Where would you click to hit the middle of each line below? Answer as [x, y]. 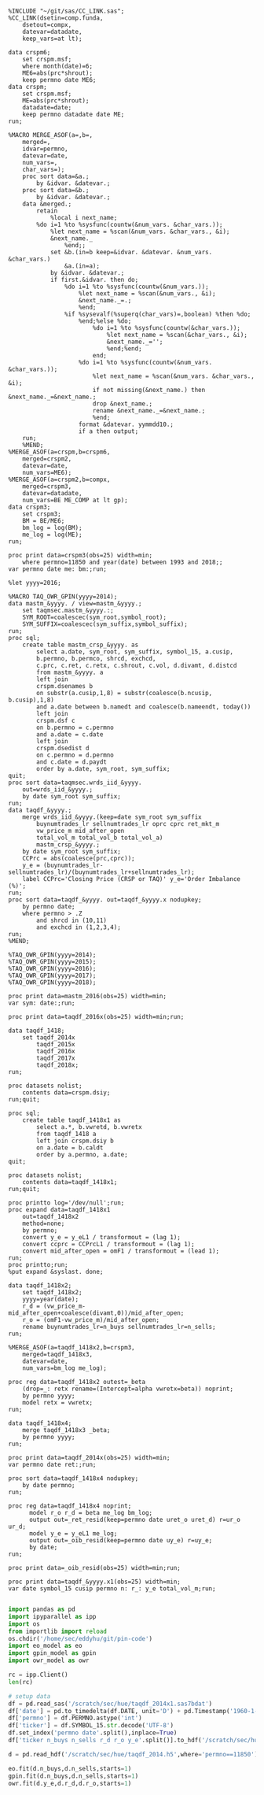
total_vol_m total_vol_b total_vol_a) [100, 838]
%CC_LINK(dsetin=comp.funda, [56, 18]
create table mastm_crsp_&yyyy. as [81, 645]
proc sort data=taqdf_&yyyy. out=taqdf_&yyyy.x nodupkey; [105, 900]
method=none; [44, 1223]
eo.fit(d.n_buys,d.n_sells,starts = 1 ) [70, 1768]
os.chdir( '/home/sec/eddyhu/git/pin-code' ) [81, 1638]
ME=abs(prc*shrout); [56, 101]
